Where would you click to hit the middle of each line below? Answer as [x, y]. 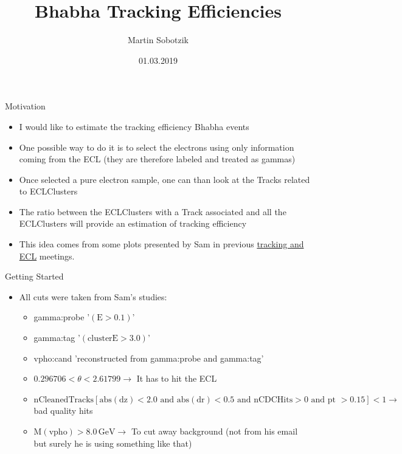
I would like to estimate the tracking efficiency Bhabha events [134, 126]
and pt [323, 400]
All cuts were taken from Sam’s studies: [93, 296]
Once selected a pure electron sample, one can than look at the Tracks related [165, 179]
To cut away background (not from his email [214, 431]
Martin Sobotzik [158, 40]
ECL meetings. [47, 256]
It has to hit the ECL [177, 378]
